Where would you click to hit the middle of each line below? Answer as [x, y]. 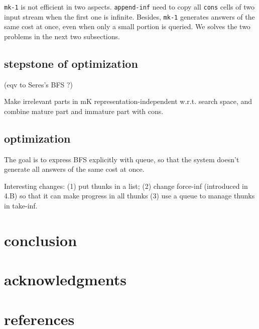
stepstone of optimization [71, 63]
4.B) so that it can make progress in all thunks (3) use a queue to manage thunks [129, 196]
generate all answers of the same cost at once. [74, 169]
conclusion [41, 240]
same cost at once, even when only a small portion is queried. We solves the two [127, 26]
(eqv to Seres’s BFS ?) [39, 84]
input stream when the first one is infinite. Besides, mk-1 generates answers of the [129, 16]
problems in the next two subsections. [62, 36]
